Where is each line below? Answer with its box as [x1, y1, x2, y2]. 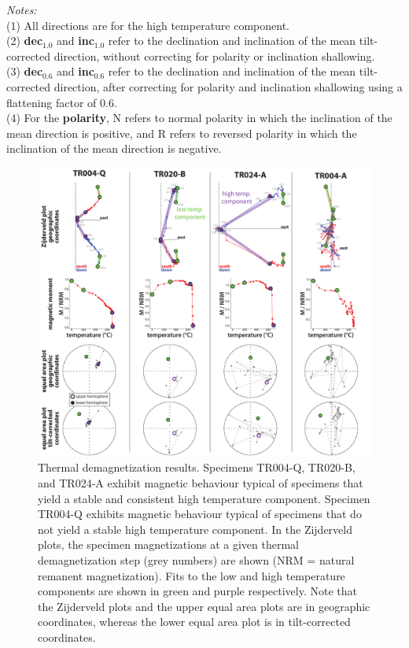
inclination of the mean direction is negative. [6, 140, 222, 157]
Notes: [6, 2, 37, 17]
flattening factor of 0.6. [6, 94, 117, 110]
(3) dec [6, 63, 43, 80]
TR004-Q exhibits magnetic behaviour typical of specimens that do [38, 505, 362, 522]
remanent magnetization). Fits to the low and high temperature [38, 567, 345, 583]
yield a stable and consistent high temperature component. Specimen [38, 490, 370, 506]
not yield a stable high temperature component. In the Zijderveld [38, 520, 352, 537]
